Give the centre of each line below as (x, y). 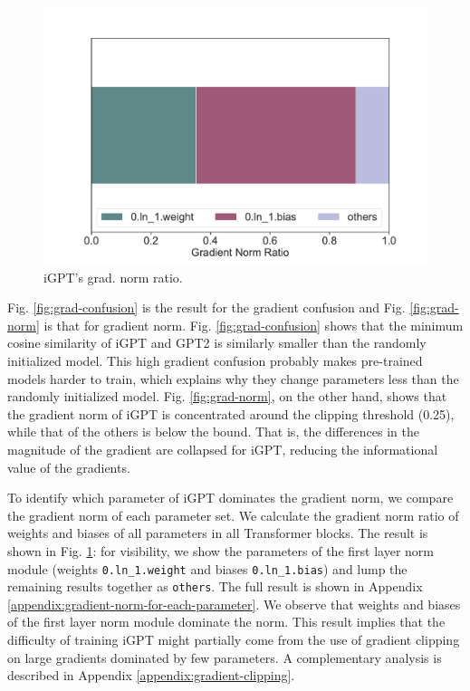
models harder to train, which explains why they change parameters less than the (233, 378)
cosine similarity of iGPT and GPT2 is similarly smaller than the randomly (217, 343)
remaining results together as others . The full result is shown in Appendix (215, 586)
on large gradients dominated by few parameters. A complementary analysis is (225, 657)
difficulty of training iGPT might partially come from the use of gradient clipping (234, 640)
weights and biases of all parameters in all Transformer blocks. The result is (218, 533)
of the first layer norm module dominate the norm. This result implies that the (226, 622)
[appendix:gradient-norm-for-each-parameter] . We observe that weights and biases (234, 604)
